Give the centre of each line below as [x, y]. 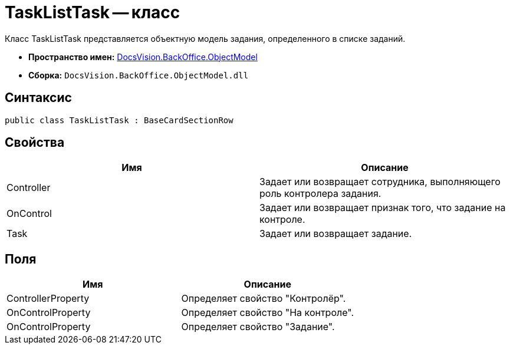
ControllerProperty [48, 299]
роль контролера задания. [320, 194]
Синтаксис [38, 98]
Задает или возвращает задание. [336, 234]
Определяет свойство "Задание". [258, 327]
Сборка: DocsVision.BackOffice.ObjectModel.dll [139, 75]
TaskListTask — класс [93, 12]
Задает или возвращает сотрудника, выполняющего [380, 182]
